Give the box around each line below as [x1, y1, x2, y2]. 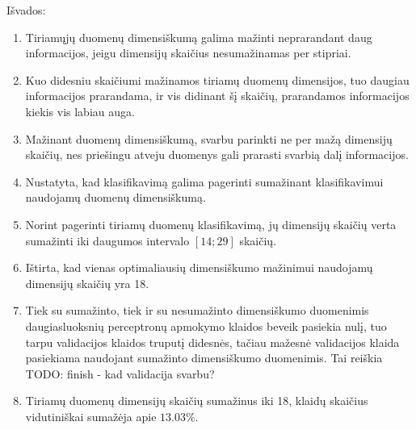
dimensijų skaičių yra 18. [25, 274, 149, 291]
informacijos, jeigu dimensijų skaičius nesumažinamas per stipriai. [25, 44, 351, 61]
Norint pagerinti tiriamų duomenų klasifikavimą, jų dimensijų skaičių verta [25, 215, 397, 232]
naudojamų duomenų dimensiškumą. [25, 189, 206, 206]
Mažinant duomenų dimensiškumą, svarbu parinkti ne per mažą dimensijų [25, 130, 393, 147]
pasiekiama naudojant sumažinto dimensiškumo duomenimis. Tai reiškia [25, 349, 383, 366]
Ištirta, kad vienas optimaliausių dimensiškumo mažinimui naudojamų [25, 259, 373, 276]
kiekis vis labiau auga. [25, 102, 135, 119]
